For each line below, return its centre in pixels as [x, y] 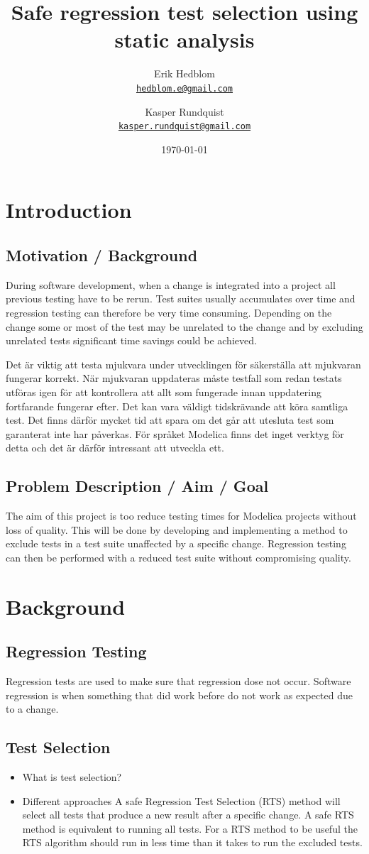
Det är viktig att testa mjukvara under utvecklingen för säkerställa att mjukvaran [183, 364]
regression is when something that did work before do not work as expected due [180, 695]
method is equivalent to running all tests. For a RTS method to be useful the [190, 828]
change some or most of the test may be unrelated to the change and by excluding [184, 326]
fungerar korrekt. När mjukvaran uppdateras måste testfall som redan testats [174, 378]
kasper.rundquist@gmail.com [184, 127]
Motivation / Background [102, 254]
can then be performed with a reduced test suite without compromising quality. [178, 557]
